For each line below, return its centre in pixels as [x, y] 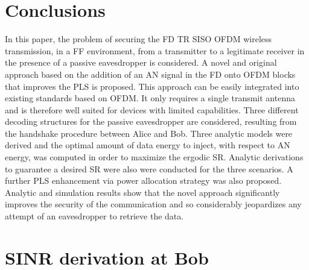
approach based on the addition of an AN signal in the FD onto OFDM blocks [150, 74]
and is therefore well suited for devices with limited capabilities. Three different [152, 109]
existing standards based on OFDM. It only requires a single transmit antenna [150, 98]
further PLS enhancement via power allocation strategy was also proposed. [143, 181]
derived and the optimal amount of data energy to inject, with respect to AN [148, 145]
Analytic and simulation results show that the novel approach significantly [142, 192]
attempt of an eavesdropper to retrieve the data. [94, 216]
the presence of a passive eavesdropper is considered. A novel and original [141, 62]
